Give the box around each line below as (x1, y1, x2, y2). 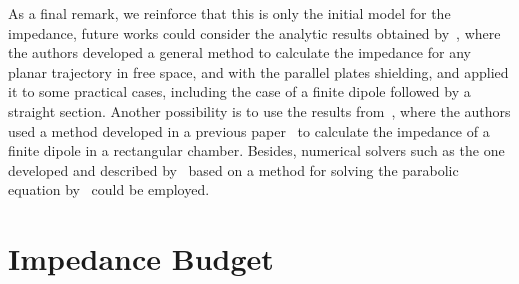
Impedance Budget (8, 238, 274, 279)
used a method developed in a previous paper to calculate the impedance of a (8, 120, 490, 141)
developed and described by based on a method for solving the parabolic (8, 159, 459, 180)
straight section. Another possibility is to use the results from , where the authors (8, 100, 511, 121)
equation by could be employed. (8, 179, 210, 200)
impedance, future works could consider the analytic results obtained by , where (8, 22, 501, 43)
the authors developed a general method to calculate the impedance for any (8, 42, 471, 63)
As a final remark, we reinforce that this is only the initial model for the (8, 3, 451, 23)
